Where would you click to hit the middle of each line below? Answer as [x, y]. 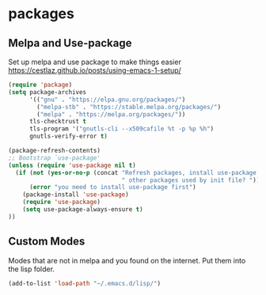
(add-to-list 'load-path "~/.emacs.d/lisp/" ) [84, 283]
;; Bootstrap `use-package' [55, 158]
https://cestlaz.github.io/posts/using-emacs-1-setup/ [95, 70]
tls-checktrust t [58, 122]
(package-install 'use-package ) [76, 195]
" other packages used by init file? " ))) [192, 180]
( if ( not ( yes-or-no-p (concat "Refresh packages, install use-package [136, 172]
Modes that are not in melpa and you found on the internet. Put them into [127, 260]
